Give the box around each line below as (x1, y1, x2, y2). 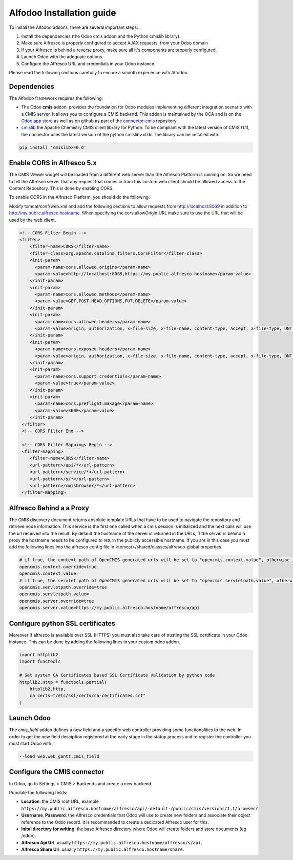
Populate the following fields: (9, 789, 68, 796)
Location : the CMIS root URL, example (21, 798, 99, 804)
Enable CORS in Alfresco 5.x (9, 159, 97, 167)
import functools (19, 659, 61, 664)
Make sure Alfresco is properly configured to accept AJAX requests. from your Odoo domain (21, 40, 208, 46)
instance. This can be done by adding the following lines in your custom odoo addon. (9, 639, 180, 645)
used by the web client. (9, 217, 56, 223)
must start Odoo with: (9, 740, 53, 747)
